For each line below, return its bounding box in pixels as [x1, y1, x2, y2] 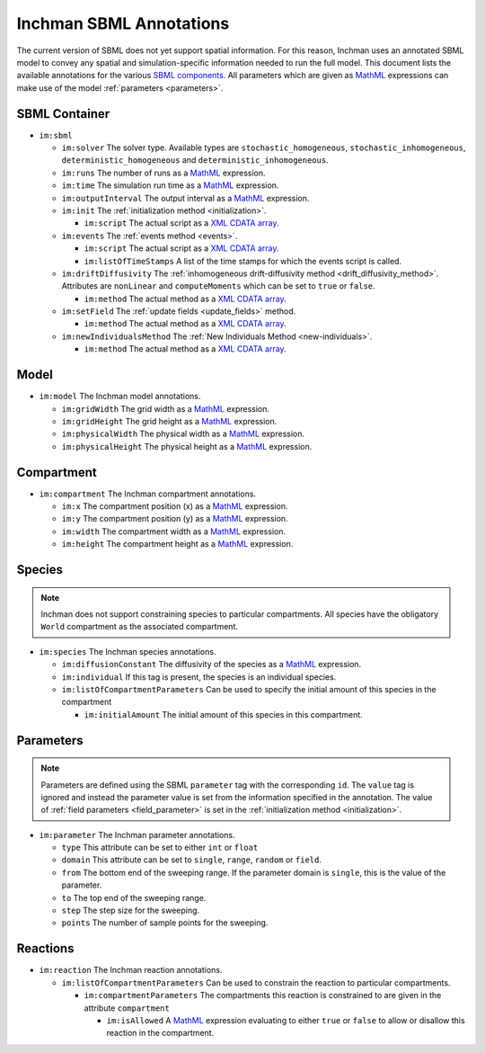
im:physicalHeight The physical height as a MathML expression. [61, 441, 313, 451]
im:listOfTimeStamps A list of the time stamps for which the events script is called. [84, 255, 402, 266]
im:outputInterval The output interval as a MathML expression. [61, 192, 310, 203]
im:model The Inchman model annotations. [39, 391, 201, 402]
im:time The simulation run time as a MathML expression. [61, 180, 279, 191]
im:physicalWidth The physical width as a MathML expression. [61, 428, 305, 440]
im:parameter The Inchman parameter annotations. [39, 829, 235, 840]
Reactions [16, 941, 75, 957]
